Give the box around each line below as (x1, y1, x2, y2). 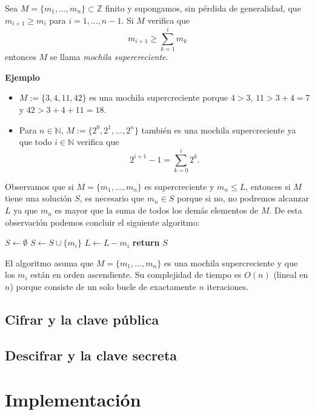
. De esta (269, 204, 302, 217)
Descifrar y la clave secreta (5, 345, 177, 364)
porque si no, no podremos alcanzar (177, 192, 310, 204)
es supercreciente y (144, 180, 214, 192)
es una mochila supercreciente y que (164, 256, 298, 269)
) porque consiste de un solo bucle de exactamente (10, 280, 196, 293)
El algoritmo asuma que (5, 256, 94, 269)
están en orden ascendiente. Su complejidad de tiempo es (30, 268, 242, 281)
